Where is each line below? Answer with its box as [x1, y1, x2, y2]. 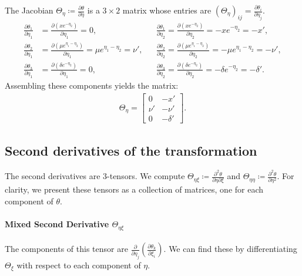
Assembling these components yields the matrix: [5, 79, 179, 92]
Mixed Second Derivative [5, 218, 109, 230]
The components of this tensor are [5, 243, 128, 255]
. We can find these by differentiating [163, 243, 297, 255]
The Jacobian [5, 4, 53, 16]
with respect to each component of [16, 258, 141, 271]
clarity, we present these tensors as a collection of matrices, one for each [5, 183, 264, 196]
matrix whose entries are [122, 4, 212, 16]
